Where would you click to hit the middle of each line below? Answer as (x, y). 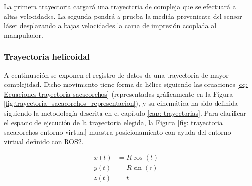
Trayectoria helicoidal (47, 57)
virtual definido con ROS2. (44, 141)
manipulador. (24, 35)
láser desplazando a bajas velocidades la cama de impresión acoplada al (110, 25)
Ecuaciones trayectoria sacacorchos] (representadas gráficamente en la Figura (118, 93)
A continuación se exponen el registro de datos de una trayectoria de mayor (116, 75)
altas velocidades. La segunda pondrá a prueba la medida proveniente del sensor (123, 16)
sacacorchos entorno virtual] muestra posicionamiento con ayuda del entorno (118, 132)
